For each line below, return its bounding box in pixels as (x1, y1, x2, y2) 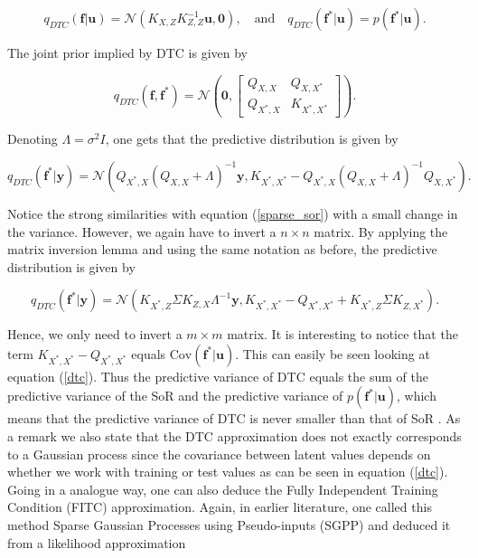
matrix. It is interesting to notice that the (227, 325, 458, 344)
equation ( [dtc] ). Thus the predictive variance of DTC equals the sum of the (7, 366, 428, 385)
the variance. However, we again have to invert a (7, 222, 276, 241)
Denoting (7, 129, 58, 148)
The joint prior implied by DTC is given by (7, 43, 248, 61)
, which (397, 386, 436, 405)
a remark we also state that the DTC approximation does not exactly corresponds (7, 427, 462, 446)
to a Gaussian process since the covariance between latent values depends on (7, 444, 431, 463)
